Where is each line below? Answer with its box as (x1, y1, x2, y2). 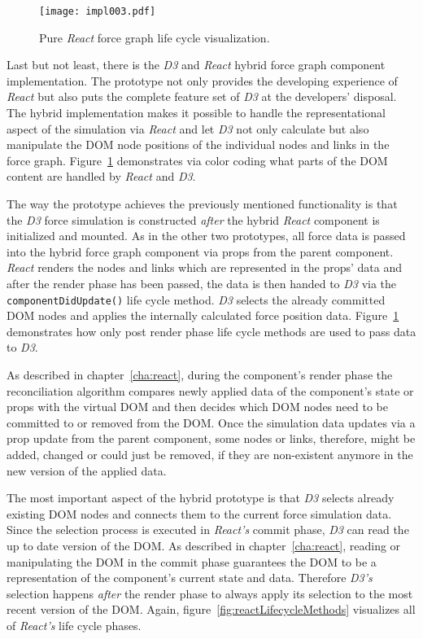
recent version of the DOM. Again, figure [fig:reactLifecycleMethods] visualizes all (7, 601, 416, 618)
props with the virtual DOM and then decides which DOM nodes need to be (7, 398, 388, 415)
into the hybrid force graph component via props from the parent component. (7, 243, 394, 260)
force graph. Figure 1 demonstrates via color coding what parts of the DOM (7, 151, 388, 169)
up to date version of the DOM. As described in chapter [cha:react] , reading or (7, 536, 401, 554)
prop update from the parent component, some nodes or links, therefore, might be (7, 430, 416, 447)
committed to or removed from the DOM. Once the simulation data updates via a (7, 414, 416, 431)
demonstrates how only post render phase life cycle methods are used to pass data (7, 322, 416, 339)
